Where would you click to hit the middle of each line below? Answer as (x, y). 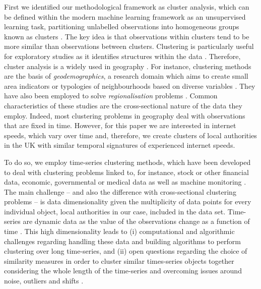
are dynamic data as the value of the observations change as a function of (136, 221)
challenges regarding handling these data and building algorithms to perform (122, 241)
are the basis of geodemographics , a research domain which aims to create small (126, 76)
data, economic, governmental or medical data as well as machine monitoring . (125, 182)
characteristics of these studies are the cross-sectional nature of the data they (123, 105)
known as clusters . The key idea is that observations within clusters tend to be (127, 36)
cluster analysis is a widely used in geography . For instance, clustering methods (128, 66)
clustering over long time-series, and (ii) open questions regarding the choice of (126, 251)
